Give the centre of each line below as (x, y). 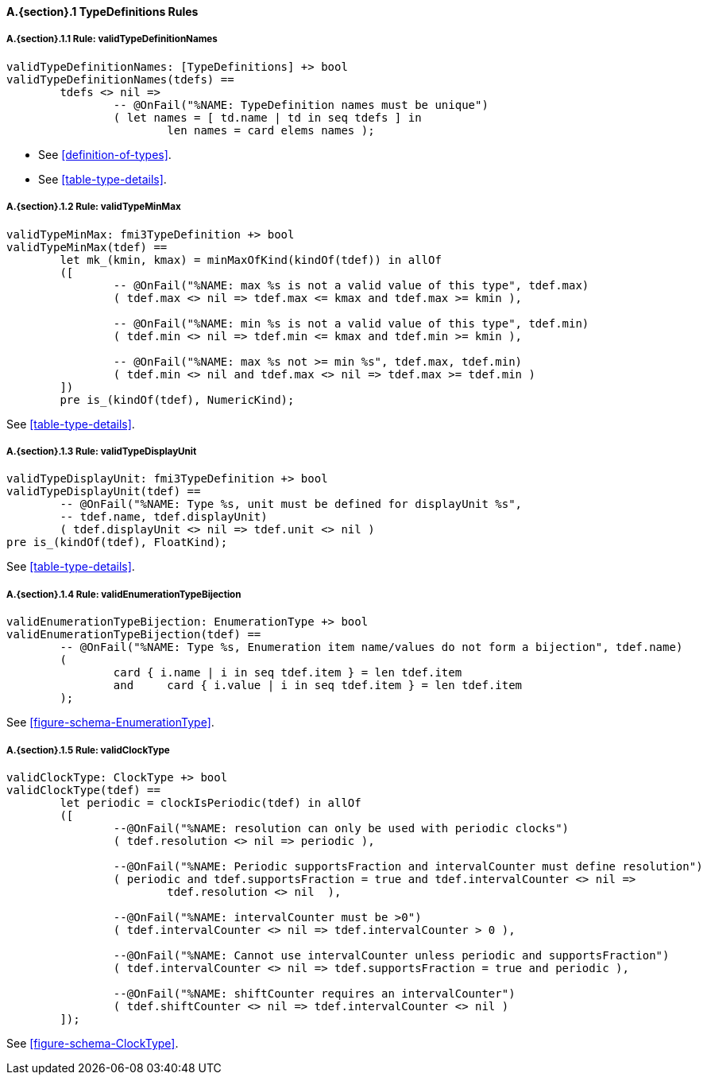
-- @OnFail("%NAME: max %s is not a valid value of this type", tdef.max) (351, 285)
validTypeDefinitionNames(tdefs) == (120, 79)
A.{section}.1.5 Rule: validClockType (88, 750)
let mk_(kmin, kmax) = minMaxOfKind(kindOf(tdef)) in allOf (251, 260)
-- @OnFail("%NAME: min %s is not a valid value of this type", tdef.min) (351, 323)
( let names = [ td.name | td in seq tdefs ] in (267, 117)
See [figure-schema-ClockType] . (93, 1043)
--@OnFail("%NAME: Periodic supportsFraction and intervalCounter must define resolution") (408, 866)
